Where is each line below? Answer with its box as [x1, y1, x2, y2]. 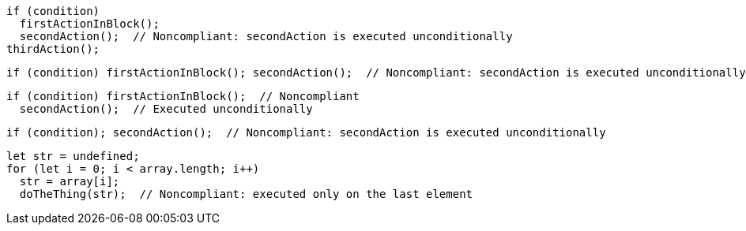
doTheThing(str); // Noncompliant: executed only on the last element [19, 188, 473, 200]
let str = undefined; [6, 150, 140, 162]
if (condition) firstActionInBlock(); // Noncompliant [6, 90, 360, 102]
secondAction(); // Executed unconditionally [19, 102, 313, 115]
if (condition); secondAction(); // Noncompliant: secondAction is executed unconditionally [6, 126, 606, 139]
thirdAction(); [6, 43, 100, 55]
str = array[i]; [19, 175, 120, 188]
